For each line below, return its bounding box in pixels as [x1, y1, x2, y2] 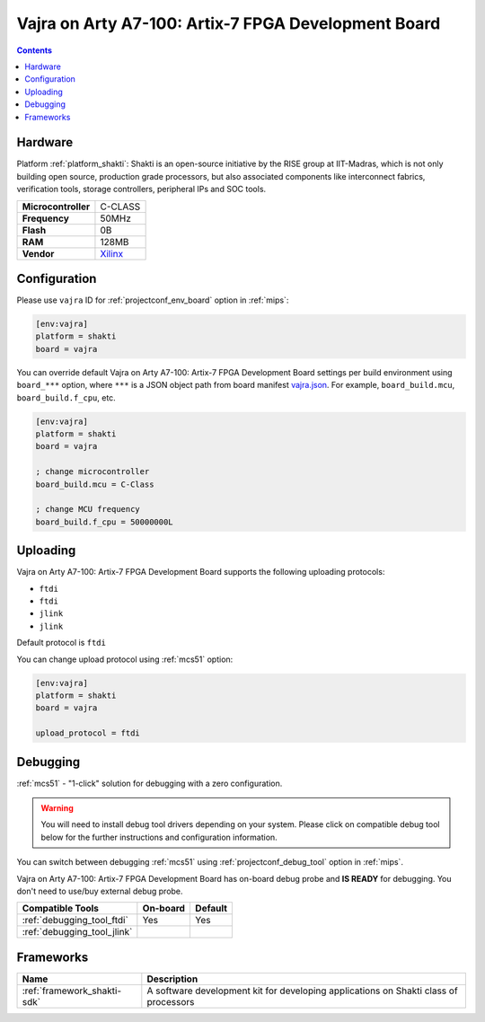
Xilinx [100, 247, 124, 260]
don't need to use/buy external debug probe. [16, 885, 183, 896]
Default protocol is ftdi [16, 638, 107, 648]
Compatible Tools [22, 903, 99, 915]
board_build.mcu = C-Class [35, 479, 154, 489]
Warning [40, 803, 74, 814]
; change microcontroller [35, 467, 150, 477]
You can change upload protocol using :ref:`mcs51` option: [16, 654, 234, 665]
